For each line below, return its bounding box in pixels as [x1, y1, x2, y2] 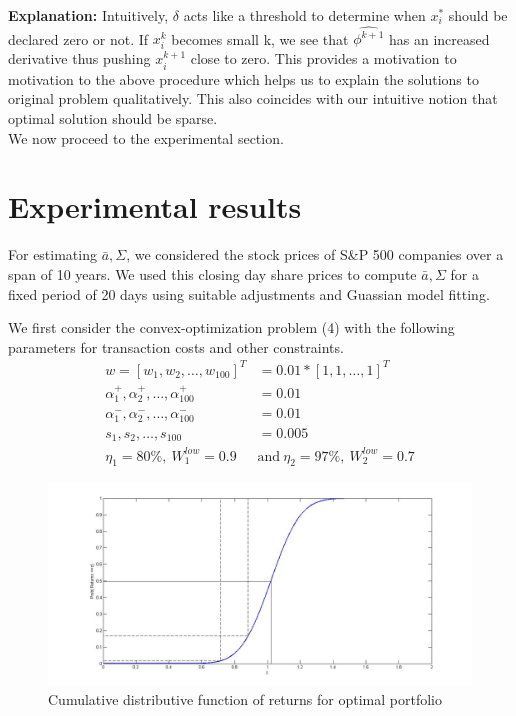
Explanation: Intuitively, [8, 5, 169, 25]
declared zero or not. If [8, 28, 149, 49]
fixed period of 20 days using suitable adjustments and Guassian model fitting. [8, 283, 490, 304]
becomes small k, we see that [171, 28, 349, 49]
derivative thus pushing [8, 48, 151, 69]
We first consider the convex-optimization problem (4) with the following [8, 317, 455, 338]
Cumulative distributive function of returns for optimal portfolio [48, 689, 442, 710]
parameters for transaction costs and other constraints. [8, 336, 344, 357]
